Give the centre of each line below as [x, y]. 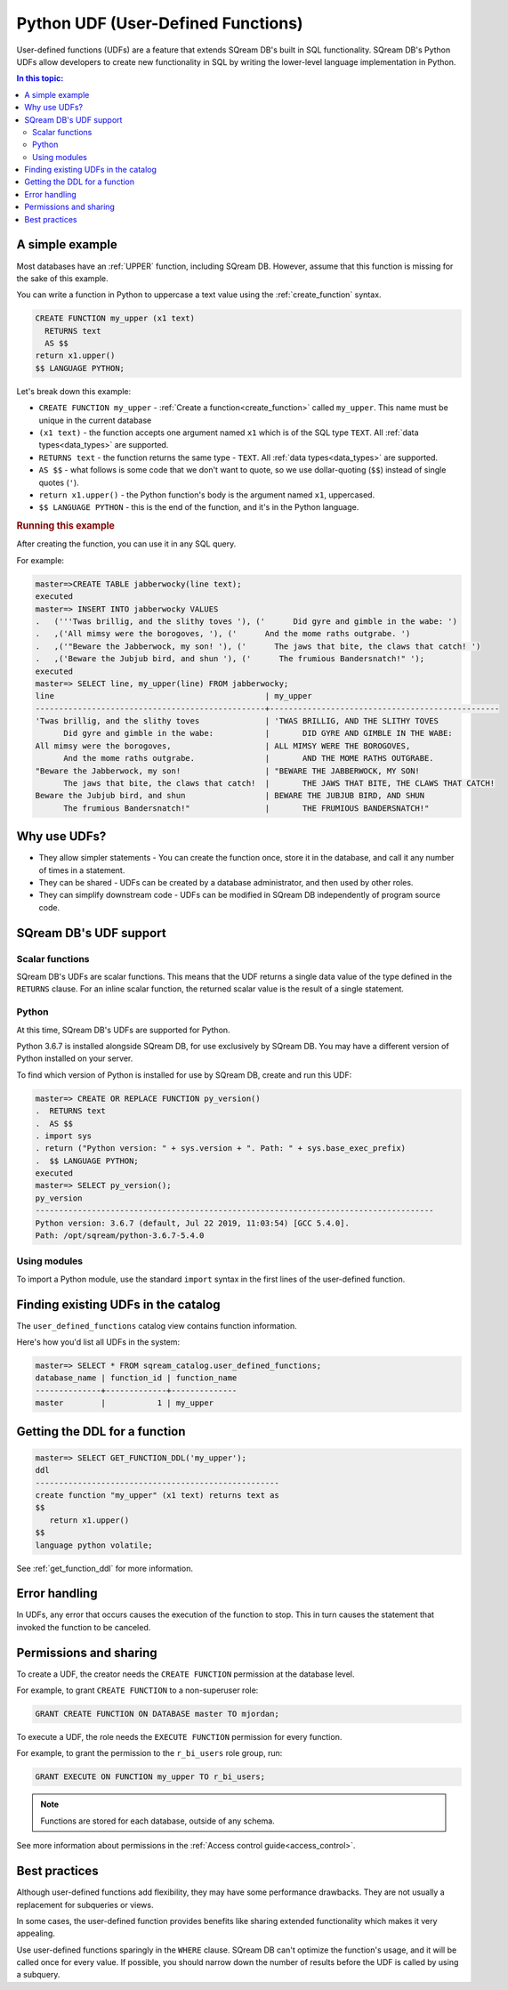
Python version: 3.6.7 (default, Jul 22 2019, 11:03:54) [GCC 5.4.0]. [193, 1223]
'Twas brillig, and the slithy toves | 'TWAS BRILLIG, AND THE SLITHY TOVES [237, 721]
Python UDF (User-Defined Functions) [160, 23]
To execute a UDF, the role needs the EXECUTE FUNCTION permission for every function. [179, 1737]
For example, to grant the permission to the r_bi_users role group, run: [149, 1753]
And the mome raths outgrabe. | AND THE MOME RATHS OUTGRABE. [249, 758]
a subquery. [38, 1975]
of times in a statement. [82, 870]
